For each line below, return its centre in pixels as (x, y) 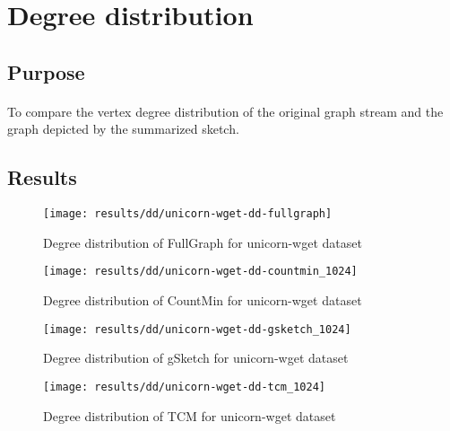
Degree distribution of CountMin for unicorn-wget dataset (203, 300)
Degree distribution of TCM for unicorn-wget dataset (190, 415)
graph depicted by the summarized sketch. (123, 129)
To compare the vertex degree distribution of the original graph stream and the (225, 111)
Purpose (46, 71)
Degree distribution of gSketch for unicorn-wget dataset (196, 358)
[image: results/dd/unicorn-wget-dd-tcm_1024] (184, 387)
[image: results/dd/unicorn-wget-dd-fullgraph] (188, 214)
